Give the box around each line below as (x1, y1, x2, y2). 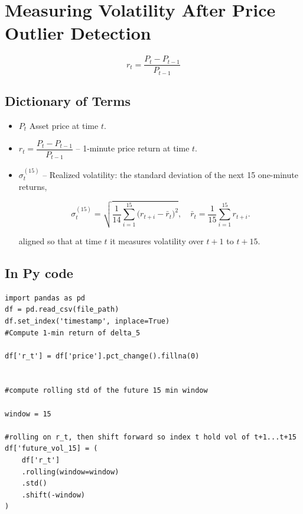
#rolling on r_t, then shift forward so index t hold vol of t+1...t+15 (5, 432, 297, 441)
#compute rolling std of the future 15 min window (5, 386, 208, 395)
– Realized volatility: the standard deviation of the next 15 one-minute (43, 168, 298, 180)
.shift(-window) (21, 490, 86, 499)
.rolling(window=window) (21, 467, 119, 476)
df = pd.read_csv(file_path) (5, 305, 119, 314)
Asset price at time (29, 119, 99, 132)
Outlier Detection (5, 21, 151, 45)
